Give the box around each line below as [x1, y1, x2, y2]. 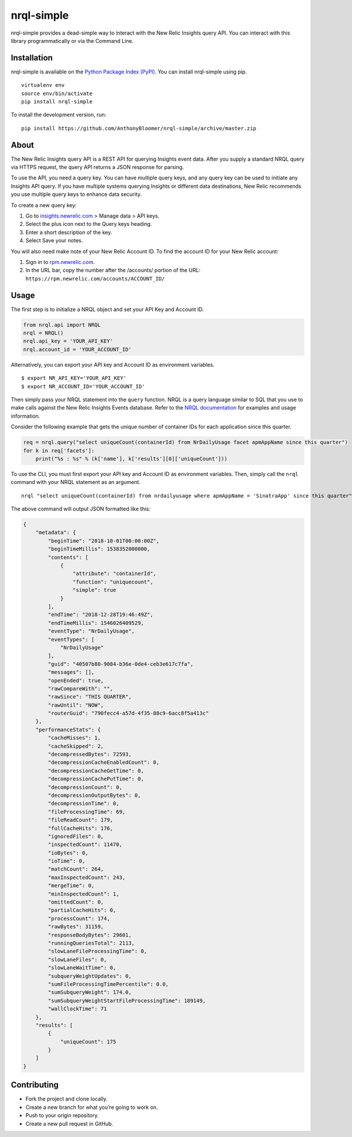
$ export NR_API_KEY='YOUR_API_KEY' [21, 375, 127, 381]
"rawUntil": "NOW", [48, 702, 104, 708]
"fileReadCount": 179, [48, 817, 114, 824]
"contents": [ [48, 554, 89, 560]
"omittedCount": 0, [48, 899, 104, 906]
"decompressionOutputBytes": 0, [48, 792, 141, 798]
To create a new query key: [11, 201, 77, 208]
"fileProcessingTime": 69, [48, 808, 126, 815]
